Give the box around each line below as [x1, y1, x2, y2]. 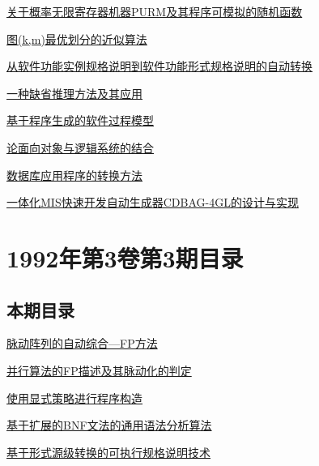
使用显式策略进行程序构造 [6, 389, 142, 406]
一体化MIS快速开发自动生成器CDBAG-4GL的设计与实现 [6, 194, 299, 211]
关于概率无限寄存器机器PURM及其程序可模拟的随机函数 [6, 3, 303, 19]
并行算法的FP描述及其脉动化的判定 [6, 361, 192, 378]
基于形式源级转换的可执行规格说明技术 [6, 443, 211, 460]
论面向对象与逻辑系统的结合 [6, 139, 154, 156]
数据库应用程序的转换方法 [6, 166, 142, 183]
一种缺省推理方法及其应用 [6, 84, 142, 101]
